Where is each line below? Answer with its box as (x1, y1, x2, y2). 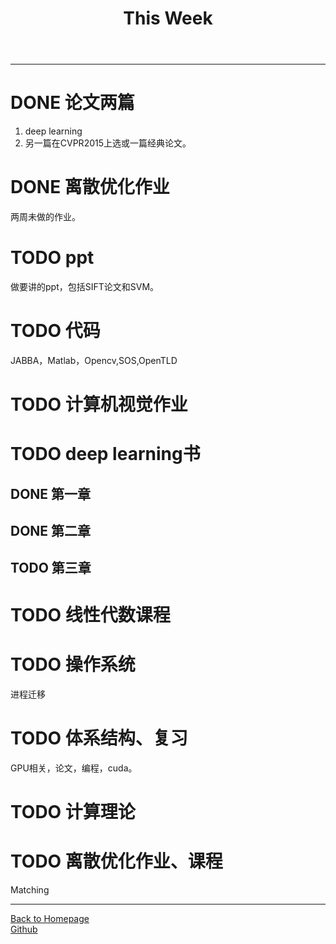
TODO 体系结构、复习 (10, 727, 188, 749)
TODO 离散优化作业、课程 (10, 850, 223, 872)
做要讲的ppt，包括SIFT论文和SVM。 (10, 281, 160, 292)
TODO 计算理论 (10, 800, 136, 823)
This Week (123, 7, 213, 30)
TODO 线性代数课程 (10, 603, 171, 626)
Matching (10, 883, 50, 896)
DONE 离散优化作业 (10, 176, 170, 199)
